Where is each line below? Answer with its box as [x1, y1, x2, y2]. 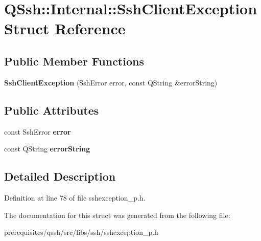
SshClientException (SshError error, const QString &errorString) [4, 77, 218, 87]
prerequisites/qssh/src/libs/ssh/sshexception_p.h [4, 227, 158, 237]
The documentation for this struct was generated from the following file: [4, 209, 230, 220]
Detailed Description [4, 168, 116, 184]
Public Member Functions [4, 53, 144, 69]
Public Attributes [4, 102, 99, 118]
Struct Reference [4, 18, 126, 39]
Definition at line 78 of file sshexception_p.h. [4, 192, 146, 203]
